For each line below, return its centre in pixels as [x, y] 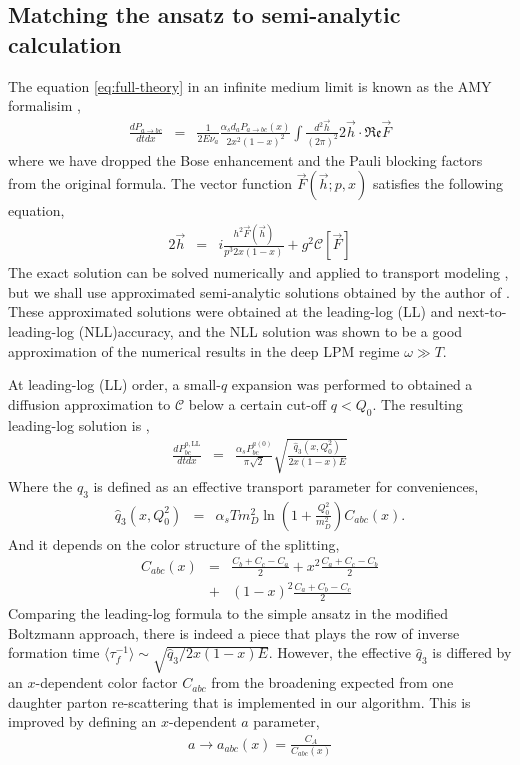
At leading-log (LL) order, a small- [114, 384]
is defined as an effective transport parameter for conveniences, [286, 485]
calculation [65, 43]
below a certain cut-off [257, 403]
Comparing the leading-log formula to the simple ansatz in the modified [228, 613]
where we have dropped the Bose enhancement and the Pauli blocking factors [245, 159]
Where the [40, 485]
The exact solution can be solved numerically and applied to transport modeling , [258, 272]
